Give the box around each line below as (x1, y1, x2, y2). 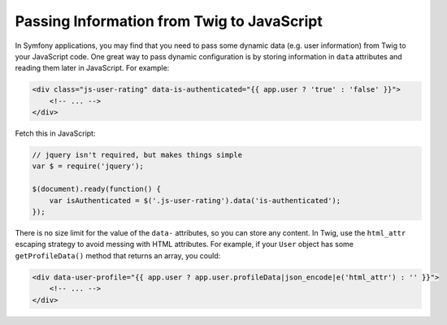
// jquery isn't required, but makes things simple (32, 150, 243, 160)
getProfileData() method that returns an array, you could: (15, 250, 221, 260)
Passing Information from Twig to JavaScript (15, 12, 323, 30)
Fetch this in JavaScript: (15, 128, 96, 138)
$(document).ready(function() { (32, 184, 162, 194)
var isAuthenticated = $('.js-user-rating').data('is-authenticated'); (49, 196, 341, 205)
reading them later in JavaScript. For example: (15, 63, 170, 73)
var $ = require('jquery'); (32, 162, 144, 171)
